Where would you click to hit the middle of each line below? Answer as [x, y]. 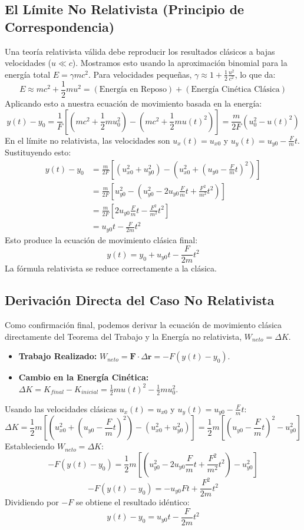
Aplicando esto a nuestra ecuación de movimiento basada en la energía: [133, 103]
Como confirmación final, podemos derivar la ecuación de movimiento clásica [143, 325]
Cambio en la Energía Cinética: [84, 377]
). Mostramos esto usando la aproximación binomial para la [180, 63]
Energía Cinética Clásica [235, 90]
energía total [28, 74]
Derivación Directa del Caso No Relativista [140, 300]
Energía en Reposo [133, 90]
